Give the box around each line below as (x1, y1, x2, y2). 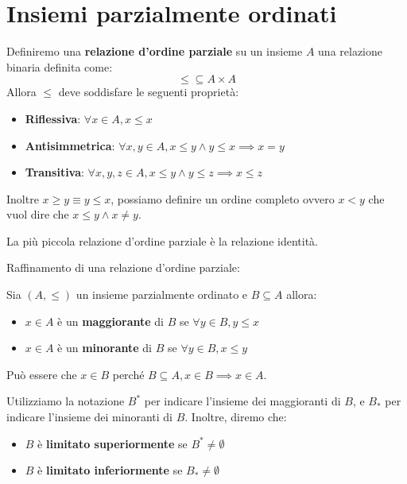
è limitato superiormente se (37, 435, 188, 451)
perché (112, 366, 145, 382)
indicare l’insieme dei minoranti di (6, 408, 173, 425)
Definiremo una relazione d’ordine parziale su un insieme (6, 43, 303, 60)
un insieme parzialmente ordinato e (76, 286, 248, 303)
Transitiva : (25, 164, 84, 180)
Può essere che (6, 366, 77, 382)
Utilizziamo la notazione (6, 393, 125, 409)
